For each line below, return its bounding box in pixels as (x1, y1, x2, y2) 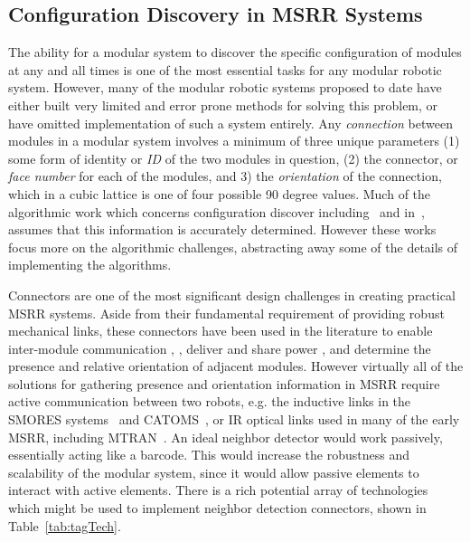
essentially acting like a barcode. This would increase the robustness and (8, 445, 409, 464)
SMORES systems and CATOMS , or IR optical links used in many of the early (8, 410, 460, 429)
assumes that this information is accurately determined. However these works (8, 220, 437, 239)
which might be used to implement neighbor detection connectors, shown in (8, 499, 427, 518)
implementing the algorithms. (8, 255, 172, 274)
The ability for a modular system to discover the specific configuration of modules (8, 43, 462, 62)
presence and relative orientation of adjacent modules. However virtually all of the (8, 357, 464, 376)
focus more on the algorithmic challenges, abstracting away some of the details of (8, 237, 458, 256)
